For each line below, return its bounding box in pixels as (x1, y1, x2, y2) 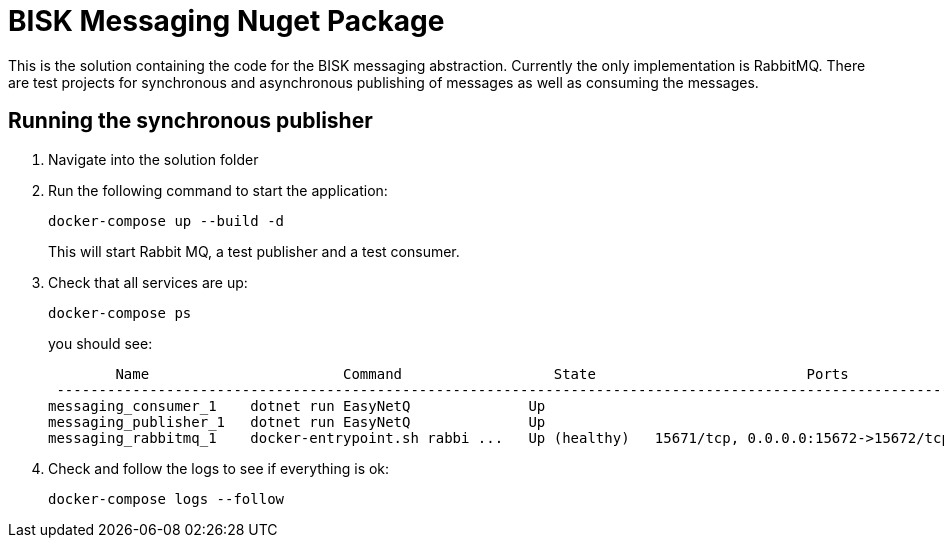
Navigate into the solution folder (48, 150, 259, 168)
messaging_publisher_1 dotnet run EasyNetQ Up (48, 413, 546, 430)
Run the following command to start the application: (48, 181, 388, 199)
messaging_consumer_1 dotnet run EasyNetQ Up (48, 397, 546, 414)
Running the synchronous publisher (8, 108, 373, 134)
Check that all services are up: (48, 273, 248, 291)
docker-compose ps (48, 304, 192, 321)
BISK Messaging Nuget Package (8, 4, 445, 38)
